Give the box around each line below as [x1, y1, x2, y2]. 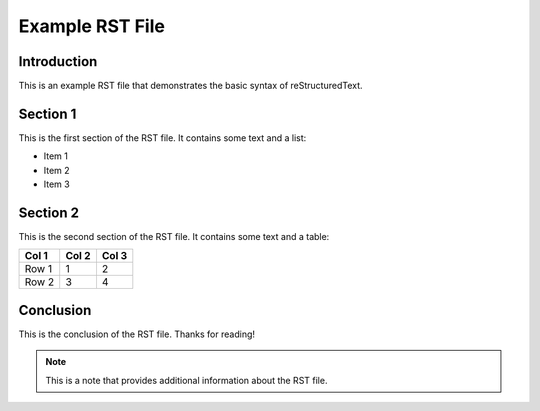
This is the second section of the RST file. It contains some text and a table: [18, 231, 330, 243]
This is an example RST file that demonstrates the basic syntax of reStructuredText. [18, 80, 364, 92]
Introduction [18, 53, 98, 70]
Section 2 [18, 204, 80, 221]
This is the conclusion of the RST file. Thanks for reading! [18, 328, 255, 340]
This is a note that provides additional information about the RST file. [45, 374, 328, 386]
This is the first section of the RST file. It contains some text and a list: [18, 131, 307, 144]
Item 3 [43, 178, 70, 190]
